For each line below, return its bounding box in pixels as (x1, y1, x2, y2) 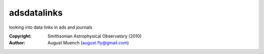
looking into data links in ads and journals (9, 24, 92, 30)
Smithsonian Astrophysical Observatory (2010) (47, 33, 142, 39)
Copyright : (9, 33, 32, 39)
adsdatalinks (9, 7, 63, 18)
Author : (9, 40, 25, 46)
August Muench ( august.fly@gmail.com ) (47, 40, 129, 46)
